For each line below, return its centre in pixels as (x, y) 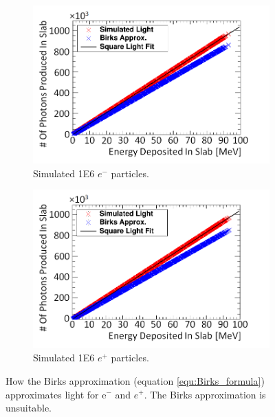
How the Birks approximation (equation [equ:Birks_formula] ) (135, 380)
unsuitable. (29, 408)
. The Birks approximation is (205, 394)
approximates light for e (56, 394)
